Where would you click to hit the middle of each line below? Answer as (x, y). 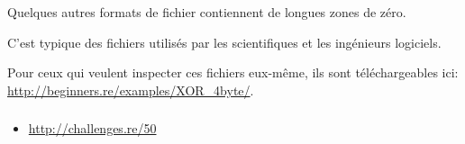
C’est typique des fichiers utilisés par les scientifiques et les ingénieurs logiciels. (224, 42)
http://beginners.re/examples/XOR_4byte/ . (131, 90)
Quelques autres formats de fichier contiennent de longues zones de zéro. (207, 12)
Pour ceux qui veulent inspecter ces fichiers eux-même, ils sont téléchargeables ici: (233, 72)
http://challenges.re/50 (92, 128)
